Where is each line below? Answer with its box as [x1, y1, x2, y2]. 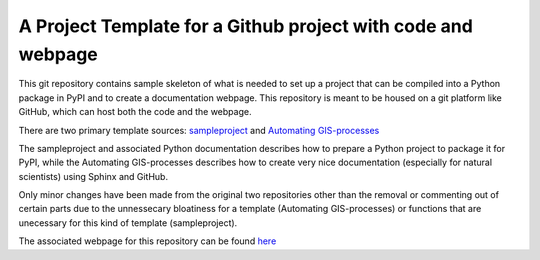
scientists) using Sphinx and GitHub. [18, 170, 169, 182]
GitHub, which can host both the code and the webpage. [18, 106, 252, 118]
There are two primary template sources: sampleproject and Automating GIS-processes [18, 124, 380, 136]
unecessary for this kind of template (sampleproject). [18, 216, 238, 229]
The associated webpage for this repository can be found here [18, 235, 277, 247]
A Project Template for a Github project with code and [18, 15, 474, 37]
